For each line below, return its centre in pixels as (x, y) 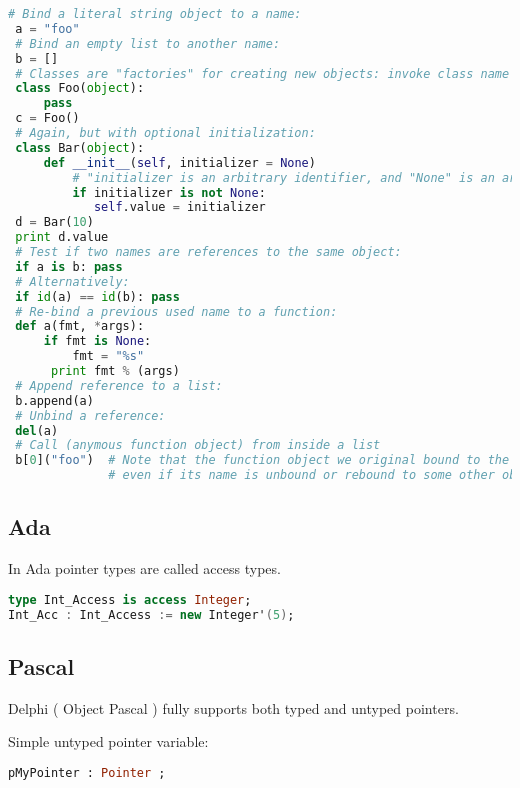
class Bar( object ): (80, 147)
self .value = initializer (179, 207)
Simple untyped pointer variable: (108, 741)
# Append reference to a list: (119, 385)
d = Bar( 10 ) (54, 222)
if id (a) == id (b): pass (97, 296)
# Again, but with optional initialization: (165, 133)
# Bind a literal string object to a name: (155, 14)
